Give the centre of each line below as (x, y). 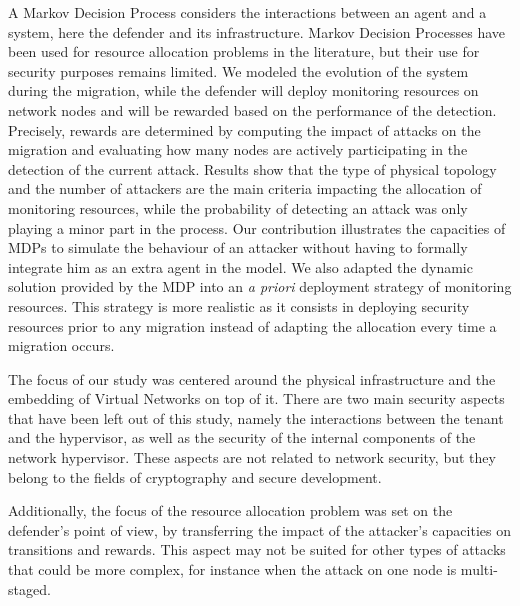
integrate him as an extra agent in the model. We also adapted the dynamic (240, 266)
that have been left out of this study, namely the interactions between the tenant (256, 417)
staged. (29, 588)
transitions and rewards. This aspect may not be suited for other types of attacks (257, 549)
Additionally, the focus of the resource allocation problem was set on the (230, 510)
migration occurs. (61, 345)
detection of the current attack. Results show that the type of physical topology (252, 168)
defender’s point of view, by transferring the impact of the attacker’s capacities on (259, 529)
